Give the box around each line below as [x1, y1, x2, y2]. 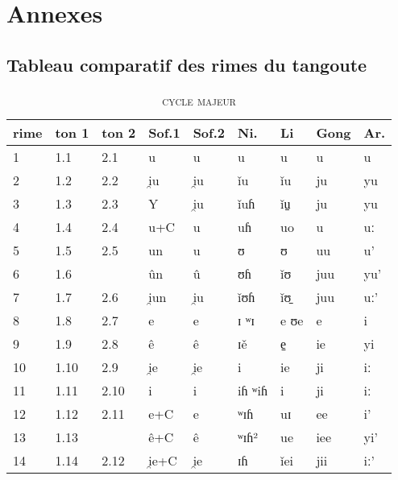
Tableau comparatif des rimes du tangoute [6, 52, 367, 77]
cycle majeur [162, 90, 236, 110]
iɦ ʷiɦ [237, 380, 268, 399]
